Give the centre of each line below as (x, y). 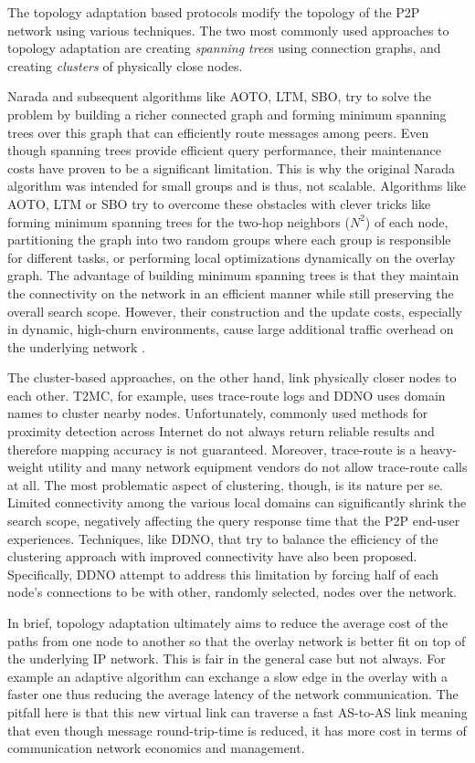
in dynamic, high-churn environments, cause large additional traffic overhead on (231, 329)
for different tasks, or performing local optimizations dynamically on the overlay (232, 257)
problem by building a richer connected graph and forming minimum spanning (227, 114)
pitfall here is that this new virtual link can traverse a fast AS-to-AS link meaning (237, 711)
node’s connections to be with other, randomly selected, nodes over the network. (232, 592)
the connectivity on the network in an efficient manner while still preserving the (231, 293)
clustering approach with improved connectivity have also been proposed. (212, 556)
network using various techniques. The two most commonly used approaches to (228, 30)
